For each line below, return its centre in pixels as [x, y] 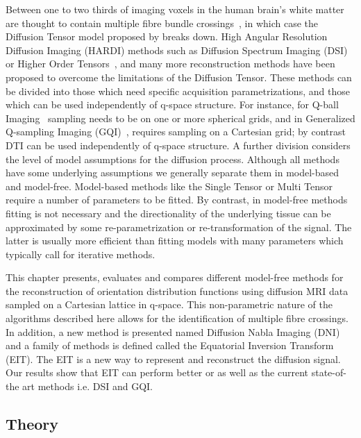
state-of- [329, 372]
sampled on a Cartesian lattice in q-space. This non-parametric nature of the [169, 304]
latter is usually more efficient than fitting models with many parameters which [175, 241]
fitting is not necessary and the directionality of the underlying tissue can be [168, 213]
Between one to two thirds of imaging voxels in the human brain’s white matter [175, 9]
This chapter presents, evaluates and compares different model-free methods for [175, 277]
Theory [32, 424]
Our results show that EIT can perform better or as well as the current [157, 372]
